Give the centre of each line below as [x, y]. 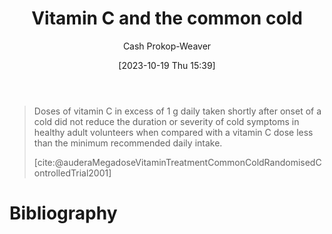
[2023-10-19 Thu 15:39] [167, 65]
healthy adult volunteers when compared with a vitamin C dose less [173, 132]
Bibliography [63, 213]
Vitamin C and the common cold [167, 18]
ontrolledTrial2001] [72, 173]
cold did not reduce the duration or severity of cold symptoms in [166, 121]
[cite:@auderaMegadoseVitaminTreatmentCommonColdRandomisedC [177, 162]
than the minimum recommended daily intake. [128, 143]
